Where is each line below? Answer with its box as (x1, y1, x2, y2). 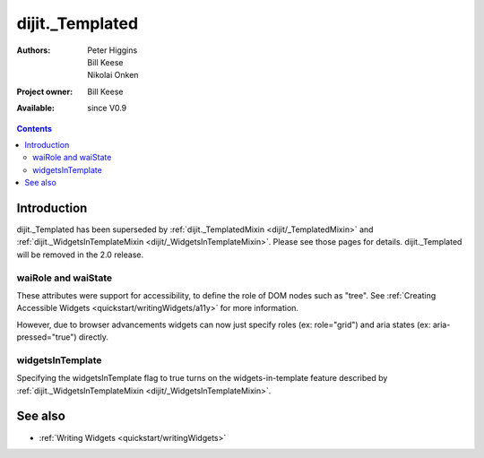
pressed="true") (16, 332, 77, 342)
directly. (78, 332, 109, 342)
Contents (16, 123, 53, 134)
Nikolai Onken (87, 70, 139, 81)
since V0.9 (87, 103, 127, 114)
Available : (16, 103, 56, 114)
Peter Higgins (87, 45, 138, 56)
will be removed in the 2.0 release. (16, 249, 143, 260)
